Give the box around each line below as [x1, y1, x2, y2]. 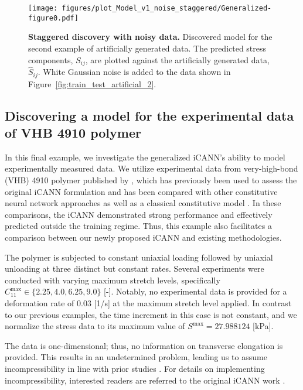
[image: [28, 4, 58, 12]
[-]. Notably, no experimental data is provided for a [104, 285, 287, 297]
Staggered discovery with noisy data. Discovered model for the [28, 30, 273, 43]
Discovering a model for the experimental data [5, 106, 294, 124]
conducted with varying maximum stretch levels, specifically [5, 273, 220, 286]
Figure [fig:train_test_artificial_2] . [28, 77, 156, 90]
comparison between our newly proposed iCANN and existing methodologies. [5, 231, 282, 243]
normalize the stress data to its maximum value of [5, 320, 185, 332]
